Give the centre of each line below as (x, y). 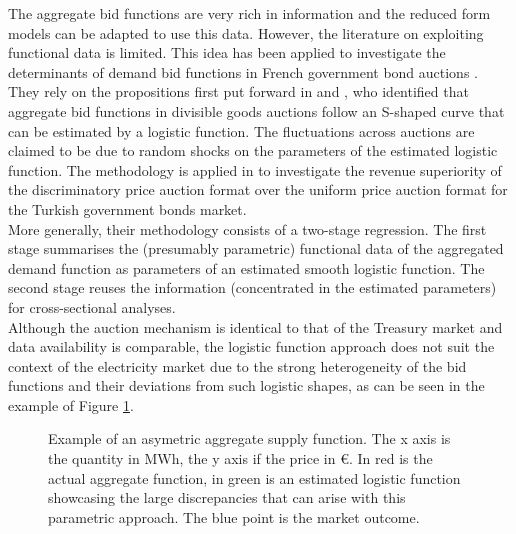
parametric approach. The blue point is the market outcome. (234, 516)
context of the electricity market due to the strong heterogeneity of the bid (237, 365)
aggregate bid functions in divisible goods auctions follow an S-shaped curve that (256, 110)
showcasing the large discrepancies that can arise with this (227, 497)
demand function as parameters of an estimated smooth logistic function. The (246, 267)
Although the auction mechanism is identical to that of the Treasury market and (255, 326)
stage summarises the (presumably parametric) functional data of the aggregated (256, 248)
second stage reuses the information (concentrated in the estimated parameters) (252, 287)
